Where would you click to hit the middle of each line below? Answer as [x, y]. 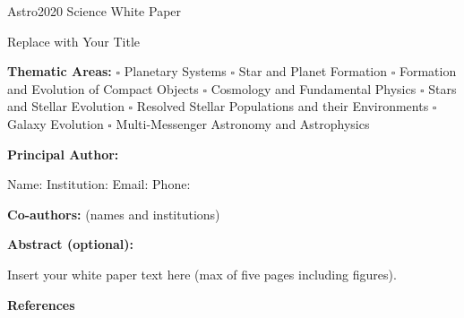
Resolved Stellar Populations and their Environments [283, 106]
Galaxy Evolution [56, 123]
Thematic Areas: [60, 71]
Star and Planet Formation [313, 71]
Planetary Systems [175, 71]
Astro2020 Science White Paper [95, 11]
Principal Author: [63, 154]
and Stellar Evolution [66, 106]
